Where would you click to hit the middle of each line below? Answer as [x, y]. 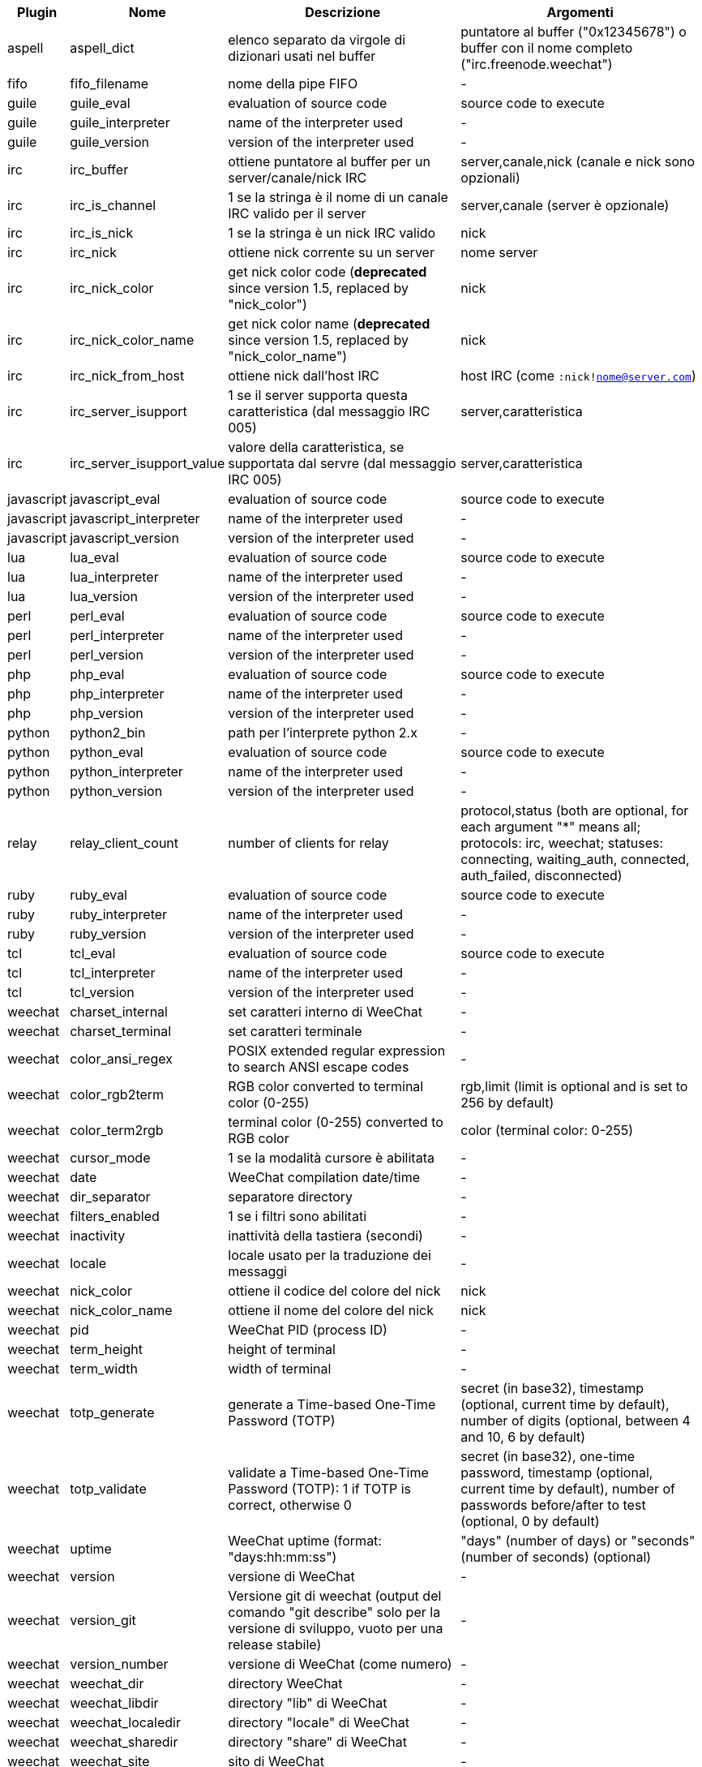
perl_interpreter [117, 635]
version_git [103, 1620]
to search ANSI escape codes [319, 1067]
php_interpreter [117, 694]
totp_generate [112, 1412]
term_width [104, 1369]
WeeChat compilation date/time [324, 1177]
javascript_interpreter [135, 518]
